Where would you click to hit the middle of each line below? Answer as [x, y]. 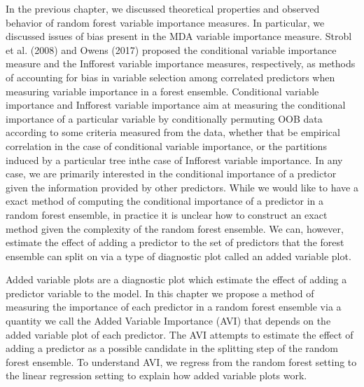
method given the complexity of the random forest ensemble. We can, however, [175, 228]
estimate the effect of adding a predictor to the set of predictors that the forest [175, 242]
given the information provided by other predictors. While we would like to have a [182, 187]
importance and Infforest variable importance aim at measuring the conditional [176, 105]
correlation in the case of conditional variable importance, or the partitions [166, 145]
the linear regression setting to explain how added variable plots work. [156, 375]
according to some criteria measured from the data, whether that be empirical [173, 132]
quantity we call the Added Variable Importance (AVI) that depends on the [168, 321]
